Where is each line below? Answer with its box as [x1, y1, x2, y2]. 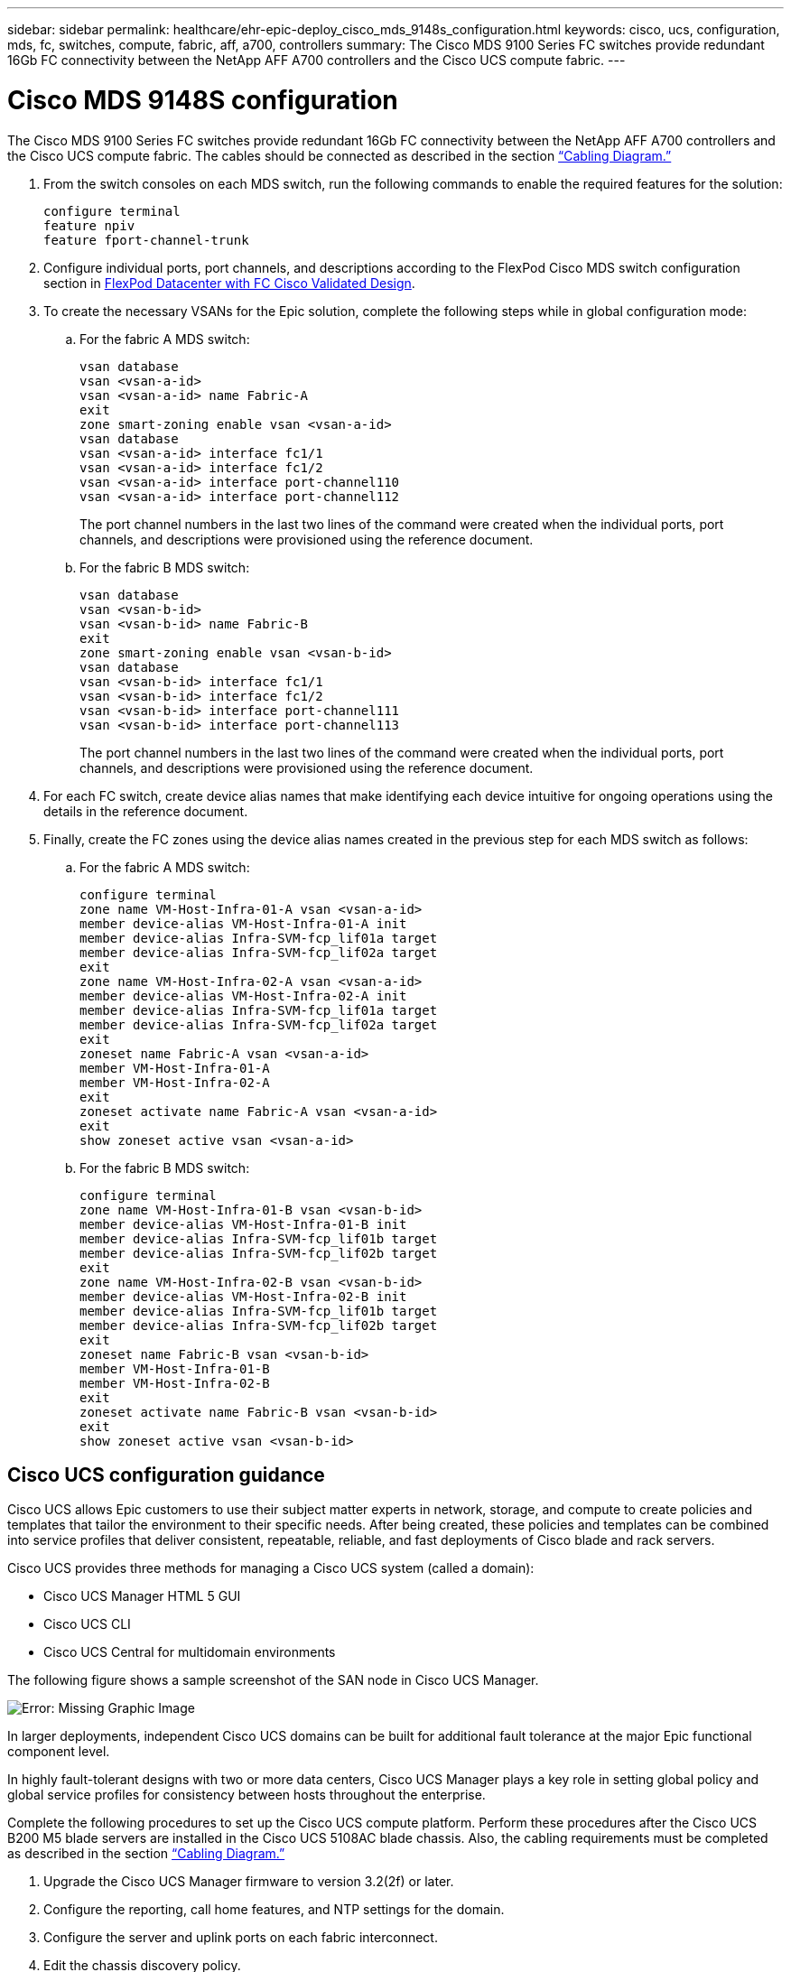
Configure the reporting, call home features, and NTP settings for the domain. [43, 1902, 505, 1918]
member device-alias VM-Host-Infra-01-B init [79, 1216, 407, 1232]
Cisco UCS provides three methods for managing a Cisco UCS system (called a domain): [7, 1560, 535, 1577]
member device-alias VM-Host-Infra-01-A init [79, 916, 407, 931]
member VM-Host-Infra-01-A [79, 1060, 270, 1075]
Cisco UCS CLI [43, 1616, 131, 1632]
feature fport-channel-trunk [43, 232, 249, 247]
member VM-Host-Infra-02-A [79, 1074, 270, 1090]
